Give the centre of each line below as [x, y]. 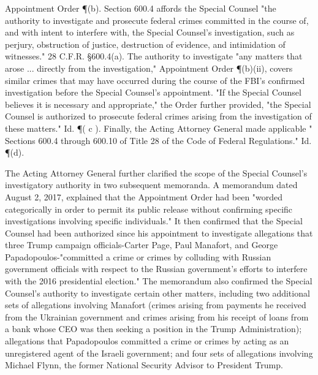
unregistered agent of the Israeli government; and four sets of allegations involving [159, 353]
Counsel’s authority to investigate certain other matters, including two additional [157, 293]
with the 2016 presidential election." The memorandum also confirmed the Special [159, 281]
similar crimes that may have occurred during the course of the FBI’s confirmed [155, 80]
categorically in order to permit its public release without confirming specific [149, 209]
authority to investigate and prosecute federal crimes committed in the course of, [157, 20]
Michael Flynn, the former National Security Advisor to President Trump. [144, 365]
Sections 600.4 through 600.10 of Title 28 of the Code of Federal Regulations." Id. [158, 140]
